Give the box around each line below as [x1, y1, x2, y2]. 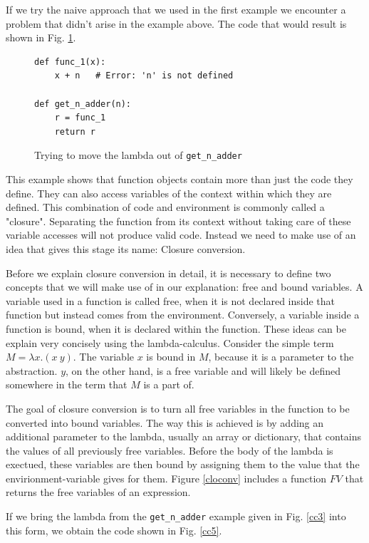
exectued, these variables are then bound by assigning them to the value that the [6, 457, 360, 472]
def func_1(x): [34, 56, 106, 67]
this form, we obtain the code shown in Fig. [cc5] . [6, 522, 222, 537]
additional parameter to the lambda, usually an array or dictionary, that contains [6, 429, 362, 444]
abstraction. [6, 363, 58, 378]
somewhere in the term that [6, 377, 128, 392]
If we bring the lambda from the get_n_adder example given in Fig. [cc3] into [6, 509, 346, 524]
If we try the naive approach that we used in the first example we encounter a [6, 2, 346, 16]
